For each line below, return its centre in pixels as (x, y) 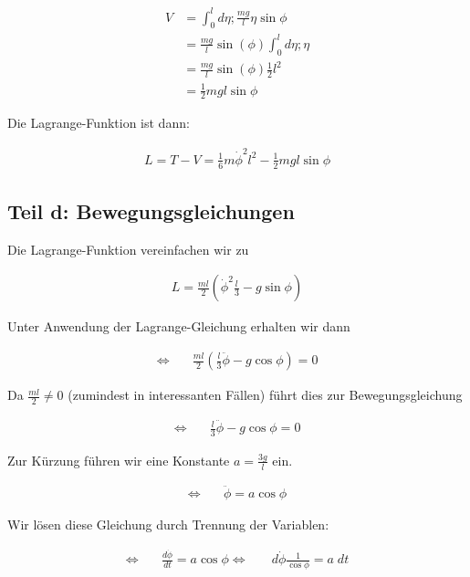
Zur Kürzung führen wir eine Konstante (119, 460)
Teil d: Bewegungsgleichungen (151, 210)
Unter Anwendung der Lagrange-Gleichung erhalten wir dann (179, 326)
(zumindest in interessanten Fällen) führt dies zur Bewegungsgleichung (265, 395)
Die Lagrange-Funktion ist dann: (99, 123)
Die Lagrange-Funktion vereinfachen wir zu (128, 249)
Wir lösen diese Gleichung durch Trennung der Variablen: (168, 524)
